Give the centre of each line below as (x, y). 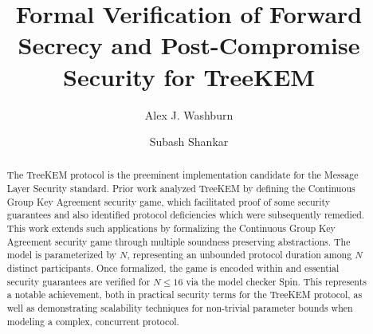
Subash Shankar (189, 141)
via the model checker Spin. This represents (276, 281)
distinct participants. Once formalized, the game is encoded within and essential (173, 268)
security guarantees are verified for (79, 281)
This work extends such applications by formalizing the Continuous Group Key (171, 228)
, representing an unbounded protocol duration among (240, 255)
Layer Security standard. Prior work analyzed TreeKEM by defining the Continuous (181, 189)
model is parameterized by (61, 255)
